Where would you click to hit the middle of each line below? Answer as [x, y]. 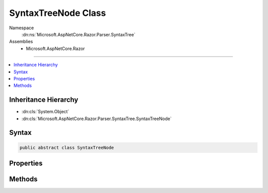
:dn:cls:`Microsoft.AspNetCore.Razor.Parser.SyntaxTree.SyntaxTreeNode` [97, 119]
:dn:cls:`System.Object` [45, 112]
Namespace [22, 28]
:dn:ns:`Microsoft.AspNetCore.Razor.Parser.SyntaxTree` [79, 34]
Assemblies [21, 42]
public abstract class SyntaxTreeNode [67, 147]
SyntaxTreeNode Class [58, 13]
